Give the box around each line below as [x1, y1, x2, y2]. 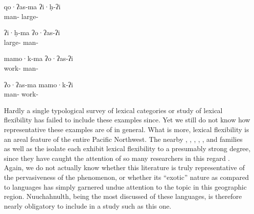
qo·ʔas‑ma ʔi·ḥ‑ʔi [4, 1, 61, 11]
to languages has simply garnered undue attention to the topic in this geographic [4, 181, 247, 192]
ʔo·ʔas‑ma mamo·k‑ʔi [4, 79, 73, 89]
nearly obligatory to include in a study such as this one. [4, 200, 171, 211]
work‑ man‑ [4, 62, 39, 73]
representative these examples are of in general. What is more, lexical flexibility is [4, 124, 249, 134]
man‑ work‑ [4, 89, 39, 99]
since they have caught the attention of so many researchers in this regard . [4, 153, 230, 163]
